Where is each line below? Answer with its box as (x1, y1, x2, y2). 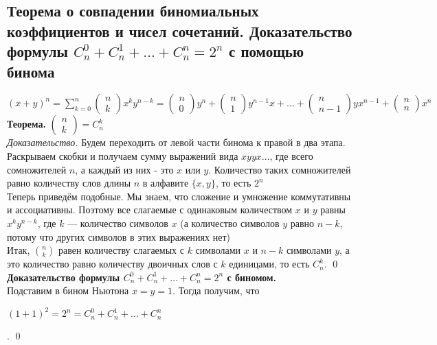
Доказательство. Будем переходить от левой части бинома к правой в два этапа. (7, 135, 346, 150)
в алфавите (142, 176, 189, 190)
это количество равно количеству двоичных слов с (7, 257, 218, 271)
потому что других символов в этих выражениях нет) (7, 229, 230, 243)
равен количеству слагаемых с (58, 243, 184, 257)
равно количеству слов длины (7, 176, 131, 190)
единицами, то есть (229, 257, 310, 271)
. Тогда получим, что (172, 283, 260, 298)
